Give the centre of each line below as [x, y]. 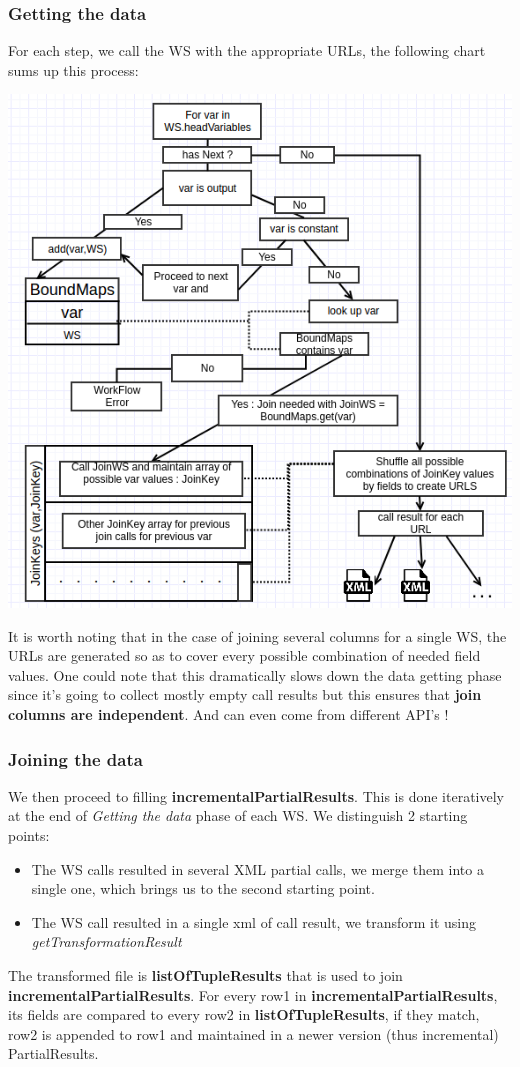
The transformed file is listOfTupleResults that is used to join [205, 975]
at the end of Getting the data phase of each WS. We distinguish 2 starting [238, 815]
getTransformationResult [106, 941]
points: [29, 835]
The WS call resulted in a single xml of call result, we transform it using [254, 921]
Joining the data [75, 758]
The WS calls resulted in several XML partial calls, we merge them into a [257, 868]
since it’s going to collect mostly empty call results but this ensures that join [245, 694]
